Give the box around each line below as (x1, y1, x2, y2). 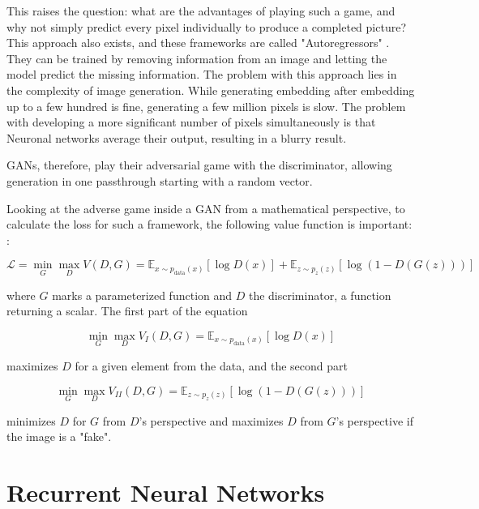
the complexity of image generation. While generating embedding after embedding (6, 81, 415, 98)
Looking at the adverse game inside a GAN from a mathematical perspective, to (6, 199, 405, 216)
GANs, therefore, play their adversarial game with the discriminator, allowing (6, 156, 392, 173)
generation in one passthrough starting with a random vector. (6, 172, 313, 189)
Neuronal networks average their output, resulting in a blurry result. (6, 129, 347, 146)
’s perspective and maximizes (139, 412, 284, 429)
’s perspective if (336, 412, 413, 429)
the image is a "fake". (6, 428, 112, 445)
